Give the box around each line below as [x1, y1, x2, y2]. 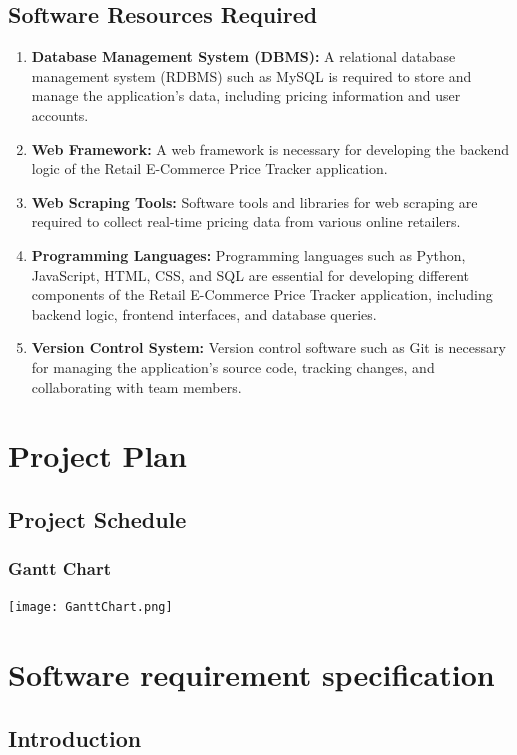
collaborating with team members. [31, 376, 242, 397]
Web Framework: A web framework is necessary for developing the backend [31, 138, 510, 159]
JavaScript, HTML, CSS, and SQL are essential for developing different [31, 264, 470, 285]
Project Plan [8, 435, 187, 476]
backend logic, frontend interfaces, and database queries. [31, 303, 377, 324]
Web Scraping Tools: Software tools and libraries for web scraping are [31, 191, 478, 212]
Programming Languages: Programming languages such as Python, [31, 244, 466, 265]
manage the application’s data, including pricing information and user [31, 85, 461, 106]
